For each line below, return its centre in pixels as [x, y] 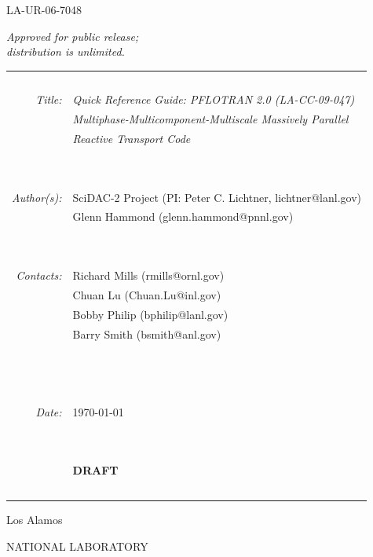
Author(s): [37, 197]
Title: [49, 99]
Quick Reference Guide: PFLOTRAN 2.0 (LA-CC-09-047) [214, 99]
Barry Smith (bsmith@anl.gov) [147, 333]
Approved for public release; [73, 36]
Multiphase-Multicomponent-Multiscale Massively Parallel [210, 119]
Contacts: [39, 275]
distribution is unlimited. [66, 51]
